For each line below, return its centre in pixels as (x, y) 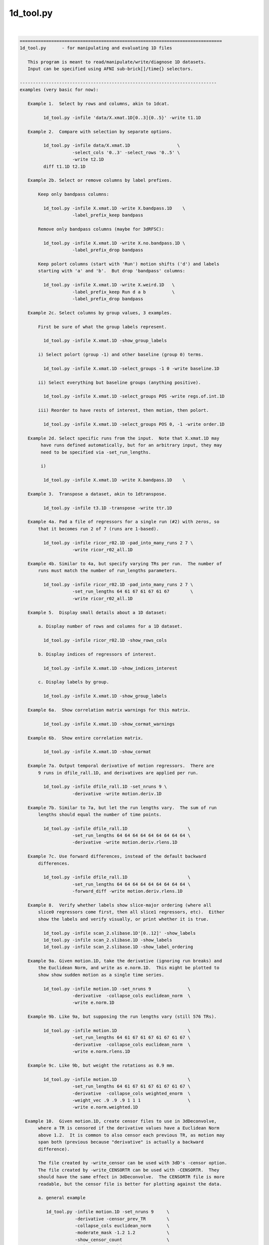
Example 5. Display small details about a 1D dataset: (97, 612)
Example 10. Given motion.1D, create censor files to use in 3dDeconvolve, (121, 1121)
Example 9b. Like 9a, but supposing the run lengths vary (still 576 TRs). (122, 1017)
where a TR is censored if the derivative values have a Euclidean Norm (129, 1128)
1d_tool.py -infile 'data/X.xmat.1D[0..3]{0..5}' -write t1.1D (122, 118)
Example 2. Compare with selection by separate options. (100, 131)
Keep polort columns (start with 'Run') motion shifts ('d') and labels (129, 264)
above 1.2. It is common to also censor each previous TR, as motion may (132, 1135)
